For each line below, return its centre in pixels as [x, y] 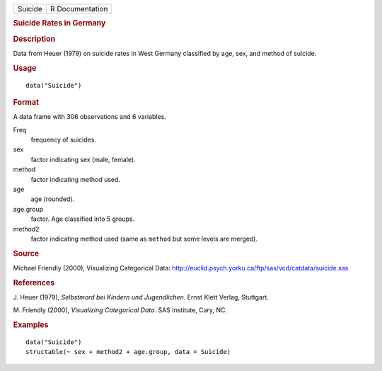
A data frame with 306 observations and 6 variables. [89, 117]
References [34, 282]
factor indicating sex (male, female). [83, 159]
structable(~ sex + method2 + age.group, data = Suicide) [128, 352]
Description [34, 39]
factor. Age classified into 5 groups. [83, 219]
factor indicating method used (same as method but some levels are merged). [144, 239]
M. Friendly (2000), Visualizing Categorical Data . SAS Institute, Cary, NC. [120, 310]
